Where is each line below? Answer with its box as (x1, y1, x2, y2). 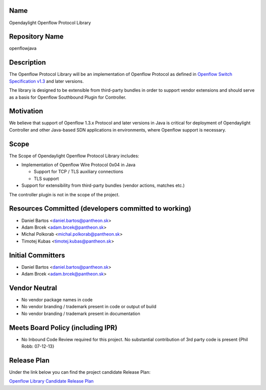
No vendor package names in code (21, 296, 93, 303)
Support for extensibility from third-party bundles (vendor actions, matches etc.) (21, 182, 185, 188)
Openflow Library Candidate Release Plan (9, 378, 94, 384)
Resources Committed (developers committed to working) (9, 205, 192, 213)
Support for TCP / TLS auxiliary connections (33, 169, 123, 175)
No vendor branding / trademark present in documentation (21, 311, 140, 317)
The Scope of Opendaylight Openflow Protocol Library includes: (9, 153, 139, 159)
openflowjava (9, 45, 37, 51)
